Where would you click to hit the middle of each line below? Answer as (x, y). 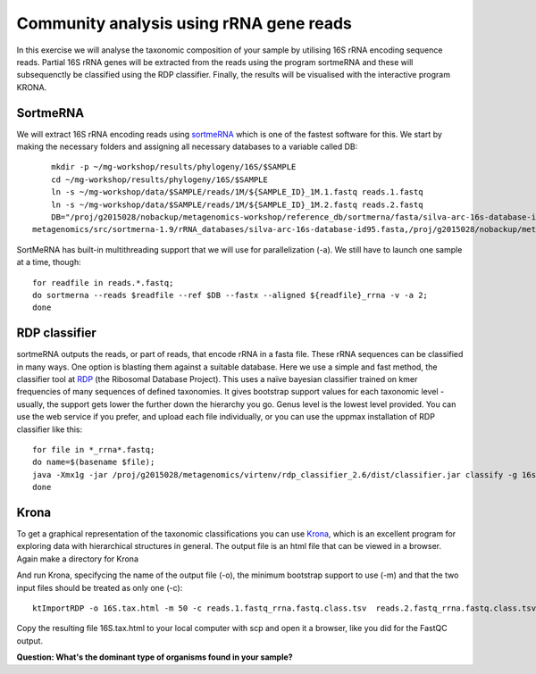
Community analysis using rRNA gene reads (184, 23)
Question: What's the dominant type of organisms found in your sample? (155, 657)
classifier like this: (50, 429)
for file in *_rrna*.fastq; (94, 449)
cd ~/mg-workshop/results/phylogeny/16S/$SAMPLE (159, 179)
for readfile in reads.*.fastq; (103, 283)
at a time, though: (49, 262)
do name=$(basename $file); (94, 462)
